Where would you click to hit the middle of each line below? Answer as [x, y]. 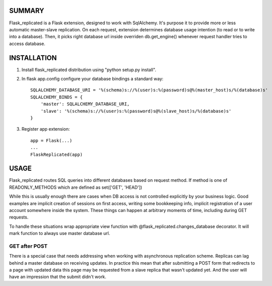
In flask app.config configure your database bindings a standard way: [92, 78]
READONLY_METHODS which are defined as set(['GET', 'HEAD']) [76, 187]
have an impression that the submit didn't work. [58, 277]
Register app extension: [46, 129]
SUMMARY [27, 11]
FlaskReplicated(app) [56, 154]
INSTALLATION [33, 58]
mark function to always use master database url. [60, 233]
